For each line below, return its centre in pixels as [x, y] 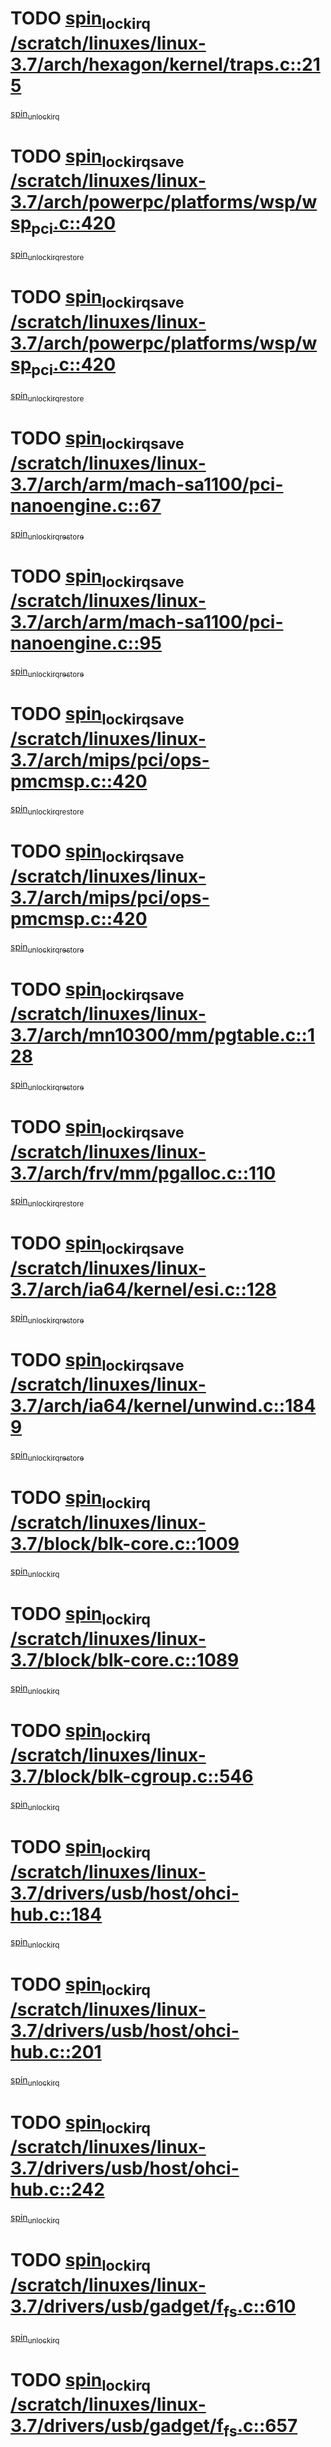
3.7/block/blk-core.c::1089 [125, 1659]
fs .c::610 [260, 2308]
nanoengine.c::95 [86, 643]
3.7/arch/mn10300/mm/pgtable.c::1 [163, 1035]
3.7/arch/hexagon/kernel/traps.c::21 [165, 64]
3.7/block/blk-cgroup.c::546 [132, 1776]
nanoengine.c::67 [86, 505]
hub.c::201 [56, 2051]
